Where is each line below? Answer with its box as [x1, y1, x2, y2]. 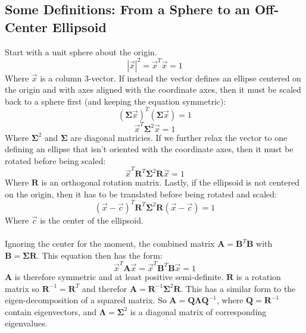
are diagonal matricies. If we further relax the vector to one [70, 131, 288, 143]
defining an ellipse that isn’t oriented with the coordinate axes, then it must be [5, 143, 293, 155]
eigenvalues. [5, 317, 48, 329]
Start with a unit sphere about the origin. [5, 45, 157, 58]
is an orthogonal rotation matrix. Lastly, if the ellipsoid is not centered [41, 176, 300, 189]
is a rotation [236, 270, 281, 282]
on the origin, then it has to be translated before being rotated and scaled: [5, 187, 277, 200]
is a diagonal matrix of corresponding [130, 305, 267, 318]
